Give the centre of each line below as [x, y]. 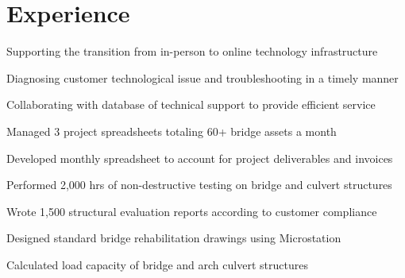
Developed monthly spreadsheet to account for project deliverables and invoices [200, 158]
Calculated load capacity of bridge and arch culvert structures [157, 264]
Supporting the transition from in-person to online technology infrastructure [192, 51]
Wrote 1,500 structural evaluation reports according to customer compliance [192, 211]
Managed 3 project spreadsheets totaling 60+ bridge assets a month [172, 131]
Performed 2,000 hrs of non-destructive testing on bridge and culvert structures [199, 185]
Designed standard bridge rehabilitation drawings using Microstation [174, 238]
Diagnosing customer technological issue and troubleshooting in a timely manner [202, 77]
